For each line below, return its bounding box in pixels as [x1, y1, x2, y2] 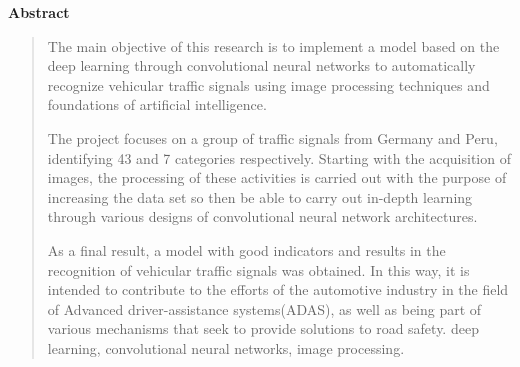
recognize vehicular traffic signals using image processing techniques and [47, 74, 490, 95]
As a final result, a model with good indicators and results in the [47, 239, 446, 260]
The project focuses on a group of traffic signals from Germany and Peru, [47, 127, 498, 148]
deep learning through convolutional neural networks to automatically [47, 55, 476, 76]
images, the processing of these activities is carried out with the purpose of [47, 167, 507, 188]
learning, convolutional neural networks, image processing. [47, 337, 405, 358]
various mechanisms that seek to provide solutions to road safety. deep [47, 318, 479, 339]
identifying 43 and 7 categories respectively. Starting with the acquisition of [47, 147, 511, 168]
